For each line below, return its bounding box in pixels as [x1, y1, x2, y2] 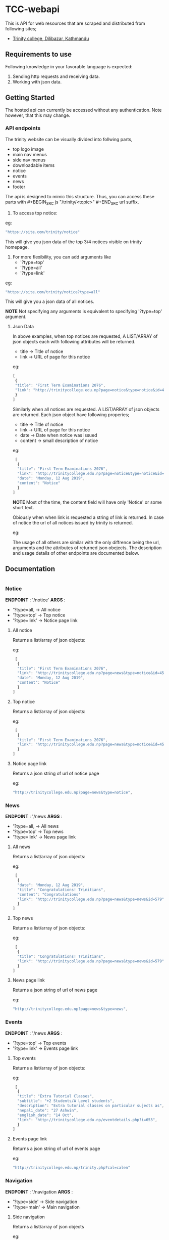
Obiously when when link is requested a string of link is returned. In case [12, 514, 164, 520]
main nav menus [12, 151, 47, 157]
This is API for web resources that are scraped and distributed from [5, 20, 145, 26]
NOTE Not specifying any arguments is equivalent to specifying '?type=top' [5, 308, 162, 315]
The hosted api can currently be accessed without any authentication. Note [5, 107, 162, 113]
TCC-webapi [5, 4, 60, 15]
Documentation [5, 565, 55, 573]
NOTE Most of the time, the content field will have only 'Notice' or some [12, 499, 162, 505]
